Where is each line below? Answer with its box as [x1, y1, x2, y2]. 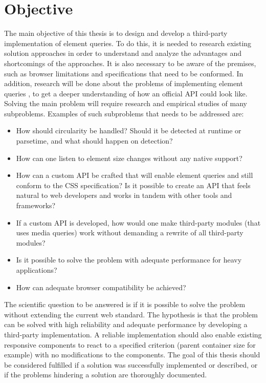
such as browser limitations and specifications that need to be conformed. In [4, 68, 243, 78]
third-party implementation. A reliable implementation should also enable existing [4, 329, 262, 339]
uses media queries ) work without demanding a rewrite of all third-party [16, 227, 243, 238]
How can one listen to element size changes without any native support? [16, 152, 242, 163]
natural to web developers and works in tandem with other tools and [16, 190, 232, 200]
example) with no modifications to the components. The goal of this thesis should [4, 349, 260, 360]
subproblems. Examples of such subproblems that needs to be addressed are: [4, 108, 244, 118]
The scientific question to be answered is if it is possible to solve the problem [4, 299, 246, 310]
